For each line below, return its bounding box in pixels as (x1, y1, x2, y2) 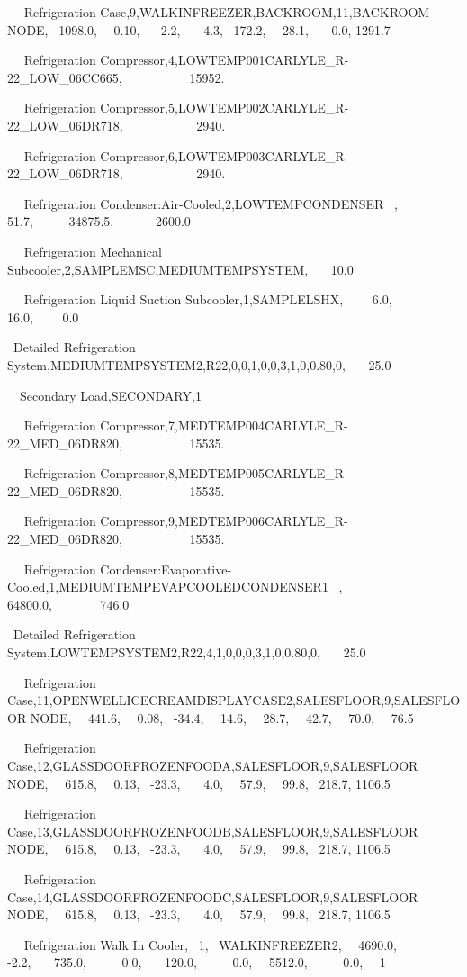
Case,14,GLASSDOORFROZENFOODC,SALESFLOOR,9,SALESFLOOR (7, 887, 418, 906)
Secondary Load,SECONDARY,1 (19, 385, 202, 404)
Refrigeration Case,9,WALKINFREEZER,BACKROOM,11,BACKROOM (23, 3, 430, 21)
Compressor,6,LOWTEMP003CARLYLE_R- (100, 146, 349, 165)
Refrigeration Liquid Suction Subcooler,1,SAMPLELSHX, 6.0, (23, 290, 392, 309)
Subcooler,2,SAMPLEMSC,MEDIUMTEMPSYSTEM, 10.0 (7, 259, 354, 278)
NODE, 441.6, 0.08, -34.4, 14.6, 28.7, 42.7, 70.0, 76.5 (30, 708, 414, 727)
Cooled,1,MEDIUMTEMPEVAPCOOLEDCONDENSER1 (7, 577, 328, 596)
